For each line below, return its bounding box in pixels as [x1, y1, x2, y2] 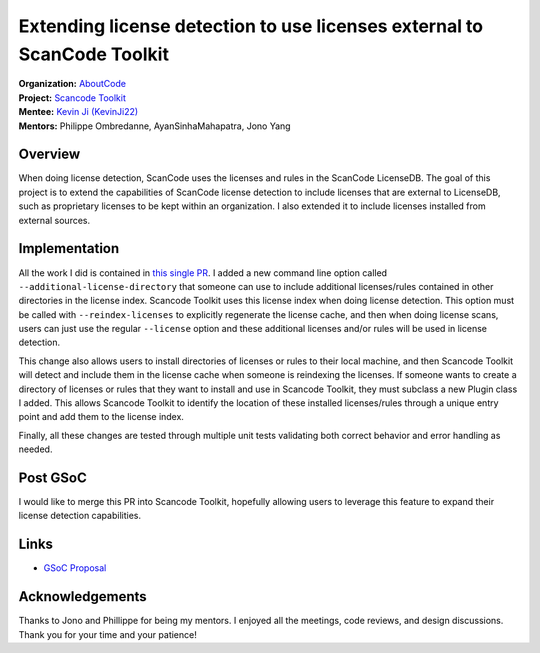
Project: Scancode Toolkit [18, 91, 127, 104]
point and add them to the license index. [18, 411, 185, 423]
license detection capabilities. [18, 510, 142, 522]
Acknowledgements [18, 588, 147, 605]
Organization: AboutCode [18, 78, 127, 90]
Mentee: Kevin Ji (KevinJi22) [18, 106, 139, 118]
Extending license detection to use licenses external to [18, 15, 484, 37]
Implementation [18, 240, 120, 257]
